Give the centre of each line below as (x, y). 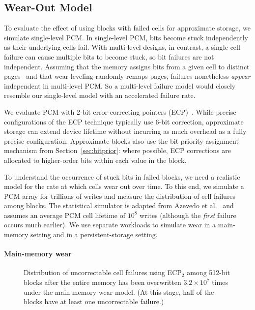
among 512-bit (209, 272)
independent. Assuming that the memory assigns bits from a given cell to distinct (127, 66)
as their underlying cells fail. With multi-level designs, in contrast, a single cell (122, 47)
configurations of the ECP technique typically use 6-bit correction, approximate (124, 121)
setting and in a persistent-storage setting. (94, 234)
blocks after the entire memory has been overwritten (102, 282)
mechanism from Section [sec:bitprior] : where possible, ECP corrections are (117, 150)
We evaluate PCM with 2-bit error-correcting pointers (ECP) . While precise (120, 111)
